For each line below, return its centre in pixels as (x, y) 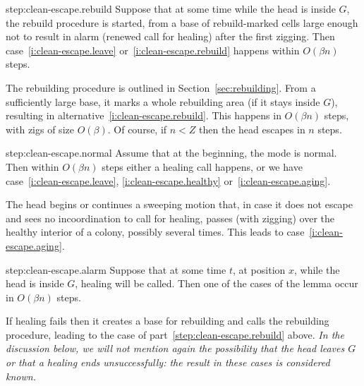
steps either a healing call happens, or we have (202, 166)
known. (21, 376)
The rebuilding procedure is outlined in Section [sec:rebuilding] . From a (161, 87)
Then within (32, 166)
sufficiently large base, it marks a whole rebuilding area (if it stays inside (163, 101)
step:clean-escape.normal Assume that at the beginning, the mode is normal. (171, 153)
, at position (259, 269)
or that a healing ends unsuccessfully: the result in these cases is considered (168, 362)
